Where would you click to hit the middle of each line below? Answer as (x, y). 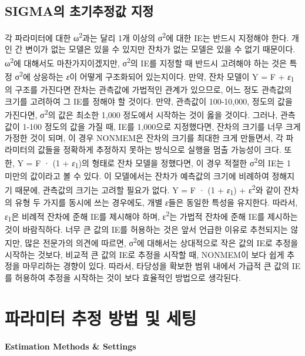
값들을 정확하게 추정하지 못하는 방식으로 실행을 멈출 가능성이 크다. (160, 149)
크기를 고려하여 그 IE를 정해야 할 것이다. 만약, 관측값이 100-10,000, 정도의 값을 (149, 101)
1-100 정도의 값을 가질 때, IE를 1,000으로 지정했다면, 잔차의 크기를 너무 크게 (162, 126)
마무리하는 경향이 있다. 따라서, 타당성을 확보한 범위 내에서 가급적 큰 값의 (156, 266)
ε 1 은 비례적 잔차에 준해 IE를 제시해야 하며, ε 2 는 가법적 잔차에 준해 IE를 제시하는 (151, 216)
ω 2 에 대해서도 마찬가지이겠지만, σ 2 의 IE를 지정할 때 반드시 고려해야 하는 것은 (146, 62)
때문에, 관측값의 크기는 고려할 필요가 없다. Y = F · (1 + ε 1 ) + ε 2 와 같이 (148, 189)
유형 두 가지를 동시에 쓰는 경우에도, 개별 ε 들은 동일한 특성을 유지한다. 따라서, (156, 202)
